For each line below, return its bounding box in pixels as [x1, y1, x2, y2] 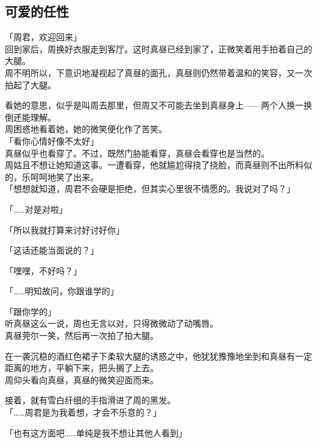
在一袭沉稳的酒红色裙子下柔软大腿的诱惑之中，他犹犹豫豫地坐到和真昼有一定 [5, 349, 312, 362]
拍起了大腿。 [5, 78, 56, 91]
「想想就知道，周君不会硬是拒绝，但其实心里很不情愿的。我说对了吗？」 [5, 182, 295, 195]
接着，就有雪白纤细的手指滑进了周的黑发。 [5, 394, 176, 406]
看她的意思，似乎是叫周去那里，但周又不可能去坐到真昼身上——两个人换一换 [5, 99, 312, 112]
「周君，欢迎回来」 [5, 30, 82, 43]
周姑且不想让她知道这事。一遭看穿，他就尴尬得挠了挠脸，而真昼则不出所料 [5, 158, 304, 171]
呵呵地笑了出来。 [30, 170, 99, 183]
